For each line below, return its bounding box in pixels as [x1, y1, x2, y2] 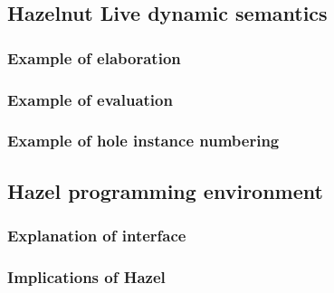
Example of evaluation [7, 88, 173, 110]
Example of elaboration [7, 46, 181, 69]
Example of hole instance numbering [7, 129, 280, 152]
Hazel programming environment [7, 176, 323, 204]
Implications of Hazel [7, 265, 166, 288]
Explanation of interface [7, 224, 186, 247]
